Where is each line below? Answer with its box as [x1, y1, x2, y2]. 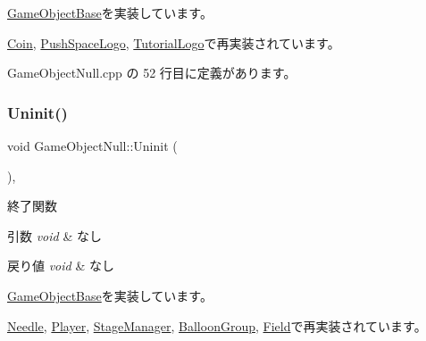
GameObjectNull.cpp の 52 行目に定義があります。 [7, 63, 297, 82]
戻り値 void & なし [7, 256, 114, 275]
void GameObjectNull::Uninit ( [7, 137, 178, 154]
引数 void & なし [7, 226, 102, 245]
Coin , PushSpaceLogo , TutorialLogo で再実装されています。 [7, 33, 340, 52]
